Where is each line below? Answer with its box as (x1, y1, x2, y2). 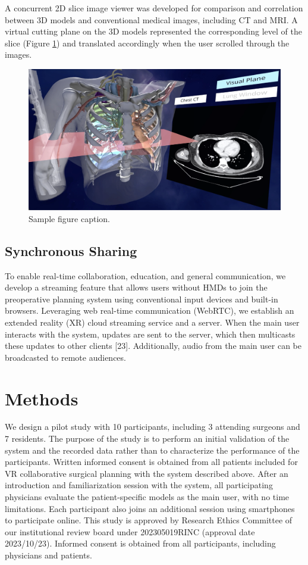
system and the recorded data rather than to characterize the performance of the (5, 444, 300, 456)
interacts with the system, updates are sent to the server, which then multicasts (5, 327, 296, 340)
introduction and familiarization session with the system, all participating (5, 479, 273, 491)
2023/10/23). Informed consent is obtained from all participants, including (5, 537, 276, 550)
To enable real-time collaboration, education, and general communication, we (5, 269, 286, 282)
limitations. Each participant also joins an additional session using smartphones (5, 502, 295, 514)
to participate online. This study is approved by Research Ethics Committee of (5, 514, 293, 526)
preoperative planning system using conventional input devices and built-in (5, 292, 278, 305)
